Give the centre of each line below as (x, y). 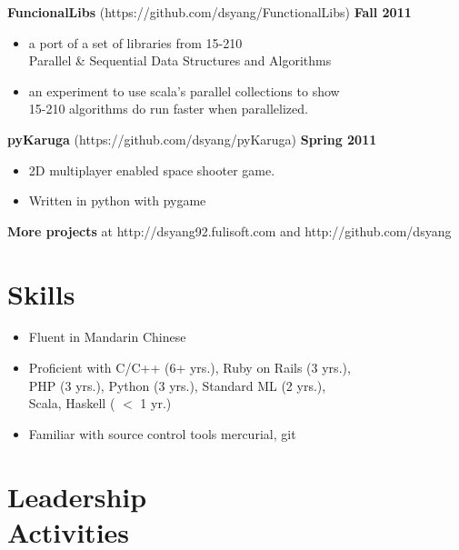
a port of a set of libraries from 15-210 (135, 42)
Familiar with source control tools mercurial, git (162, 433)
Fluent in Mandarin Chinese (107, 337)
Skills (41, 293)
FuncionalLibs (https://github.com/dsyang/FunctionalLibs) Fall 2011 (210, 12)
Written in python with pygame (117, 200)
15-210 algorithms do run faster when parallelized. (168, 109)
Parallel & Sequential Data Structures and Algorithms (180, 60)
